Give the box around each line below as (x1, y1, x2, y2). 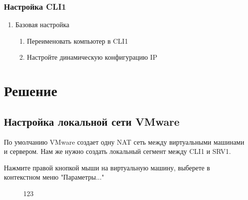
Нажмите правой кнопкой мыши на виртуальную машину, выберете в (4, 162, 210, 172)
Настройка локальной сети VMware (4, 114, 180, 129)
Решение (4, 81, 57, 100)
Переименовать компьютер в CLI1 (27, 35, 128, 46)
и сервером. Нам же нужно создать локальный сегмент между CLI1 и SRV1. (4, 146, 231, 156)
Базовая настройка (15, 19, 69, 30)
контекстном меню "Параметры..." (4, 172, 104, 182)
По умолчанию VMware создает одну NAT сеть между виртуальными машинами (4, 136, 245, 147)
